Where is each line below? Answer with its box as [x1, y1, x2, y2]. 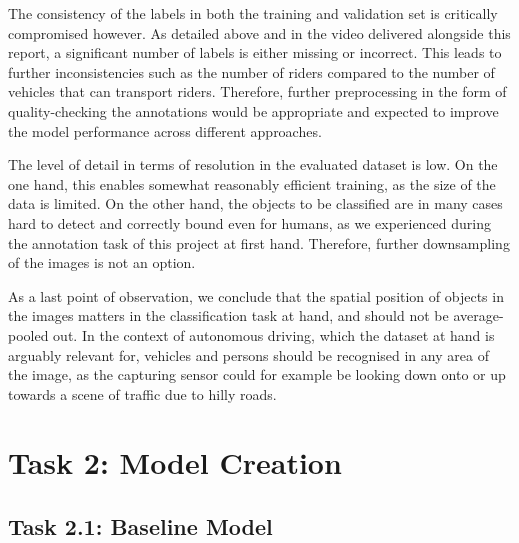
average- [453, 305, 504, 326]
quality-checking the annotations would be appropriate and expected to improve [8, 100, 499, 121]
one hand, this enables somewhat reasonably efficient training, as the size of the [8, 173, 496, 194]
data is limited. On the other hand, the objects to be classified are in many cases [8, 193, 503, 214]
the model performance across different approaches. [8, 120, 322, 141]
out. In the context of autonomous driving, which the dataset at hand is [53, 324, 495, 345]
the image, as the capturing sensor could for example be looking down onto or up [8, 364, 506, 385]
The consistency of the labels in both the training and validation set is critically [8, 3, 498, 23]
